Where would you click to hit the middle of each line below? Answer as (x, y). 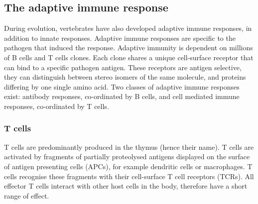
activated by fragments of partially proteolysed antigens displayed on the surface (127, 156)
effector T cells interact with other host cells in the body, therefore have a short (126, 186)
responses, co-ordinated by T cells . (57, 106)
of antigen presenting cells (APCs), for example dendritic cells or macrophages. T (128, 166)
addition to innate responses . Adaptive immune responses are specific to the (120, 38)
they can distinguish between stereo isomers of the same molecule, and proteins (125, 77)
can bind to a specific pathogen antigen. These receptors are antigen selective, (123, 67)
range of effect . (27, 195)
